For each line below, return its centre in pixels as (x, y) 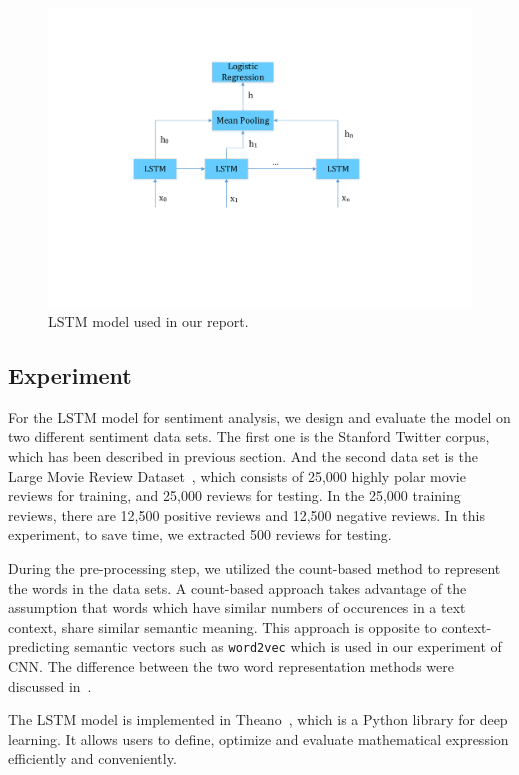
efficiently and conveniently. (92, 758)
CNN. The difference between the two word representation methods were (231, 665)
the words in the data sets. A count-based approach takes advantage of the (237, 587)
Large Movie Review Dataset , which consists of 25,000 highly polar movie (237, 475)
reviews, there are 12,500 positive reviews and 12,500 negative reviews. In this (246, 514)
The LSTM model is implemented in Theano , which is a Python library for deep (258, 719)
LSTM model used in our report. (148, 320)
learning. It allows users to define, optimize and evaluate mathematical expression (258, 738)
